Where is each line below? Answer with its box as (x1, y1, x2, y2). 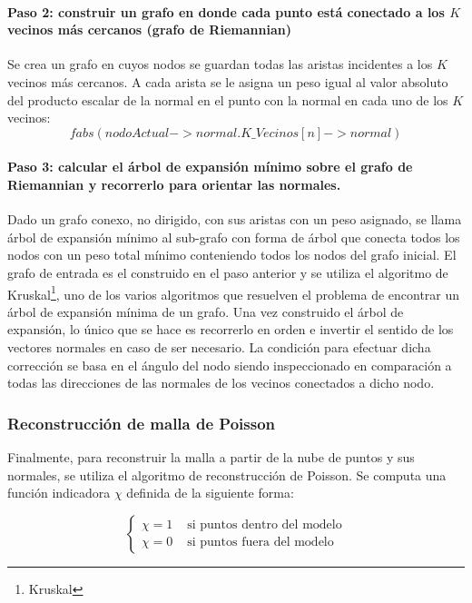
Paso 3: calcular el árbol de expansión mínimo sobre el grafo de (7, 157, 413, 176)
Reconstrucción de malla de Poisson (7, 411, 275, 434)
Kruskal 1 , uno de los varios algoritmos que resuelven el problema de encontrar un (7, 282, 460, 303)
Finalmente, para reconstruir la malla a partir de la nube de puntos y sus (7, 447, 415, 466)
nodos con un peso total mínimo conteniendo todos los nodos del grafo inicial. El (7, 245, 457, 264)
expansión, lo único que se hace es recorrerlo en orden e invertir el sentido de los (7, 320, 454, 339)
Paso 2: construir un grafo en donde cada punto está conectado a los (7, 2, 445, 21)
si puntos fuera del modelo (187, 536, 334, 549)
